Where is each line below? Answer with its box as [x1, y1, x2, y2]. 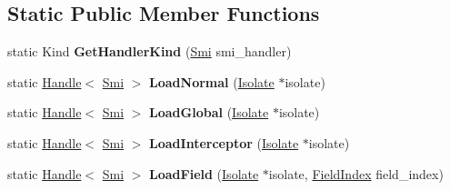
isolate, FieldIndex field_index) [268, 164, 444, 183]
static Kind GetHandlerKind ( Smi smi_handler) [7, 42, 292, 61]
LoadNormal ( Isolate [149, 72, 275, 91]
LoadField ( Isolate [149, 164, 259, 183]
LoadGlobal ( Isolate [149, 103, 269, 122]
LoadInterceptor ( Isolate [149, 133, 299, 152]
